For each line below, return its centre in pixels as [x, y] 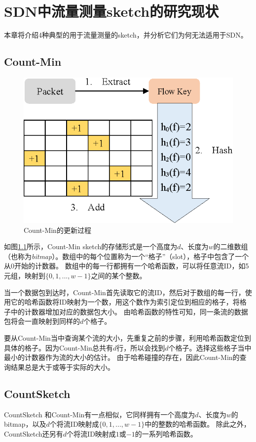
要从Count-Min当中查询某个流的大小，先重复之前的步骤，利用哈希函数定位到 [128, 337]
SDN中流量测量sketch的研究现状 [111, 11]
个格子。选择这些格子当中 [210, 347]
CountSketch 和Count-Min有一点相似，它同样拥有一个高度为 [100, 414]
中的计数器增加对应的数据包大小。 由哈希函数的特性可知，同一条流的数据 [129, 311]
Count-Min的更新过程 [57, 230]
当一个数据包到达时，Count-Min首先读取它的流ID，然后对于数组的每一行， [125, 292]
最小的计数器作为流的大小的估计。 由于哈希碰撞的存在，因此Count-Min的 [122, 357]
